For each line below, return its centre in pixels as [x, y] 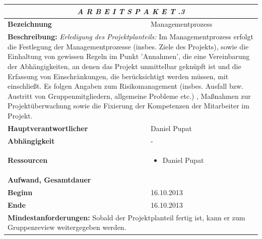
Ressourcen [28, 160]
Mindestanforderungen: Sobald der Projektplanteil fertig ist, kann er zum [126, 217]
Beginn [20, 192]
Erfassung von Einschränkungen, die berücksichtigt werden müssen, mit [118, 76]
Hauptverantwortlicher [48, 128]
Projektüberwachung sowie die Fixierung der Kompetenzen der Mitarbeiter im [128, 106]
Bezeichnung [30, 24]
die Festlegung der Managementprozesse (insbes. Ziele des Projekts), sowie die [128, 46]
